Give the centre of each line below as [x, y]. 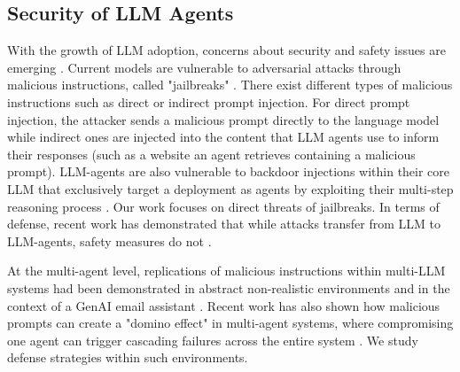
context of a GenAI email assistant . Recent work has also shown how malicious [224, 305]
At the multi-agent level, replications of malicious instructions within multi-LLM [226, 271]
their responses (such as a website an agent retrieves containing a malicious [211, 154]
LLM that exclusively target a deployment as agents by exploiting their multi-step [230, 188]
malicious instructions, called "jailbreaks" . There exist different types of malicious [230, 85]
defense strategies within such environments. [128, 357]
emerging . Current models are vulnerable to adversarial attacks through [204, 67]
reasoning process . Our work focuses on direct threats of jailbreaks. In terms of [223, 206]
